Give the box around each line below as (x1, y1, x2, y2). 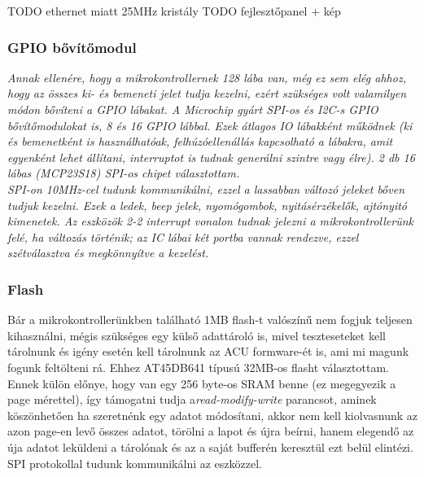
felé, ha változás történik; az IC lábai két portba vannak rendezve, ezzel (7, 228, 359, 245)
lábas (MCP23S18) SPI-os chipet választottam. (7, 164, 240, 182)
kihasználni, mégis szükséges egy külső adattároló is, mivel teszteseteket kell (7, 326, 386, 344)
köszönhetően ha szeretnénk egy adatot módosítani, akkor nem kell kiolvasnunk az (7, 406, 417, 423)
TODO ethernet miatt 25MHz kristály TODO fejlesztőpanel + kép (7, 2, 341, 19)
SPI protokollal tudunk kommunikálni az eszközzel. (7, 454, 262, 471)
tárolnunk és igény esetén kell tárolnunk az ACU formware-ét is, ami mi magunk (7, 343, 409, 360)
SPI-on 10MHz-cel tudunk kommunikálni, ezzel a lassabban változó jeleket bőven (7, 180, 405, 197)
